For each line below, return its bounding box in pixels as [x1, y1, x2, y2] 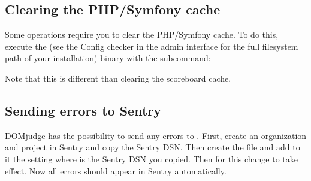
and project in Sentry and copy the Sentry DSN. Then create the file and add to [5, 141, 300, 153]
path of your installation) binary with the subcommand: [5, 52, 211, 64]
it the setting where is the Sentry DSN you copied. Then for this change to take [5, 152, 298, 165]
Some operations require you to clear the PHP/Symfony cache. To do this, [5, 28, 279, 41]
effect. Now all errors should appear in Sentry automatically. [5, 164, 227, 177]
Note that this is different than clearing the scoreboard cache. [5, 71, 231, 84]
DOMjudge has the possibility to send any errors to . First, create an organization [5, 129, 307, 141]
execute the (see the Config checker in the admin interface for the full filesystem [5, 40, 298, 52]
